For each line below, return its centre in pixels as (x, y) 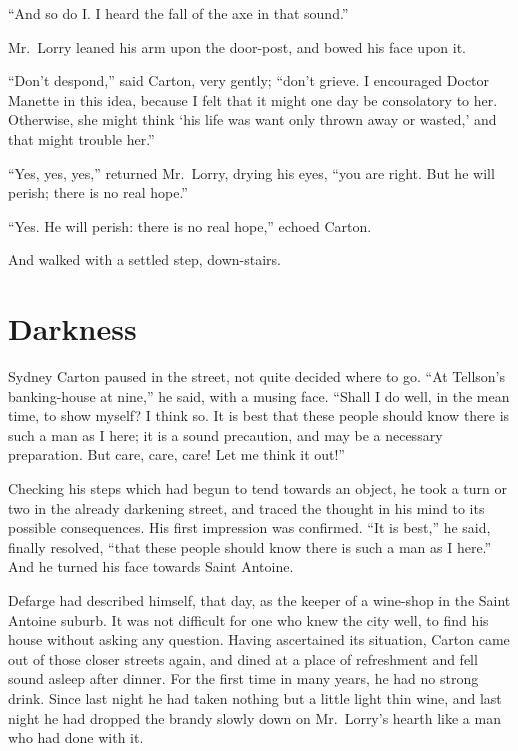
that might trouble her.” (81, 138)
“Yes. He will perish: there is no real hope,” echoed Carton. (190, 225)
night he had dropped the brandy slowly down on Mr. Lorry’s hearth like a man (254, 717)
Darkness (72, 328)
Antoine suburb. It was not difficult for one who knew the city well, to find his (248, 619)
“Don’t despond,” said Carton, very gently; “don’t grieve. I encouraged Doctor (249, 80)
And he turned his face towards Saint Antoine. (151, 566)
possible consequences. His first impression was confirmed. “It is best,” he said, (249, 527)
